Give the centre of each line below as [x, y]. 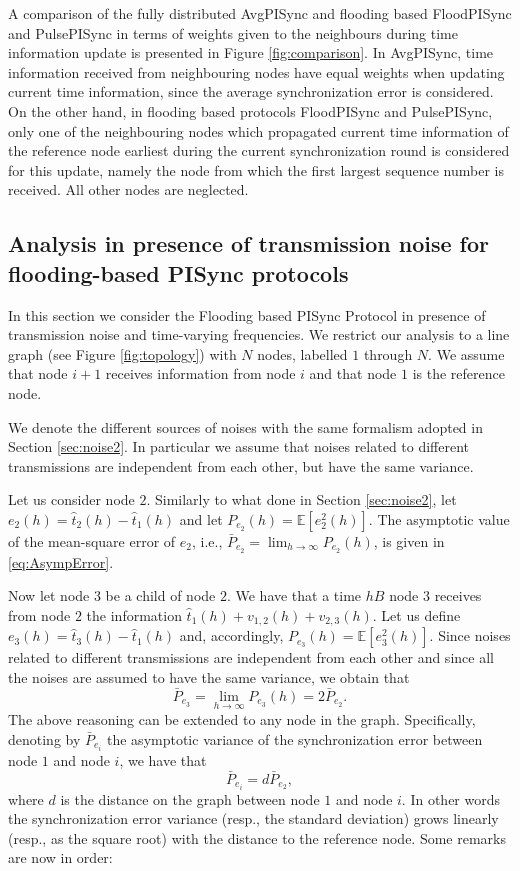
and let [201, 518]
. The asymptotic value [439, 518]
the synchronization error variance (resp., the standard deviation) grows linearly [253, 818]
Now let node [49, 595]
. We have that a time [294, 595]
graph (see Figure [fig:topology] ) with [122, 353]
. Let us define [416, 614]
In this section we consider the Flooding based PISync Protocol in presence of [247, 314]
